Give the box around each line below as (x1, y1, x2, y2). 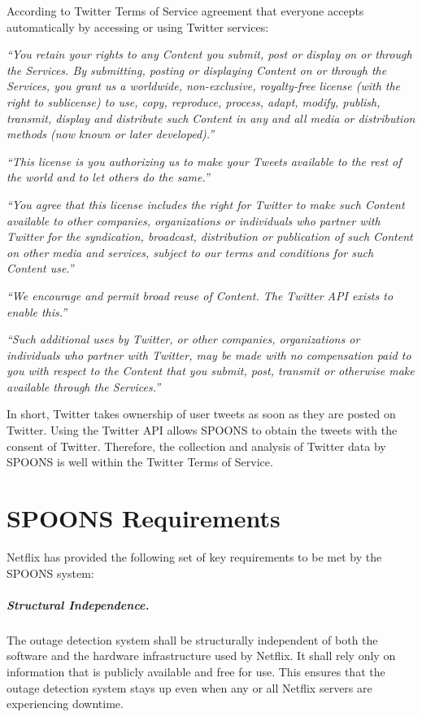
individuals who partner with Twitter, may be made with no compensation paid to (7, 346, 411, 363)
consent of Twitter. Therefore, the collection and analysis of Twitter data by (7, 437, 386, 454)
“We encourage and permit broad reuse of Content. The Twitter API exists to (7, 286, 394, 304)
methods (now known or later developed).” (7, 125, 215, 142)
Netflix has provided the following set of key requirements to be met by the (7, 548, 382, 565)
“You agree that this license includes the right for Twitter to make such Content (7, 195, 405, 212)
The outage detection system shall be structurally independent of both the (7, 631, 378, 648)
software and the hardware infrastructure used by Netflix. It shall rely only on (7, 647, 396, 664)
